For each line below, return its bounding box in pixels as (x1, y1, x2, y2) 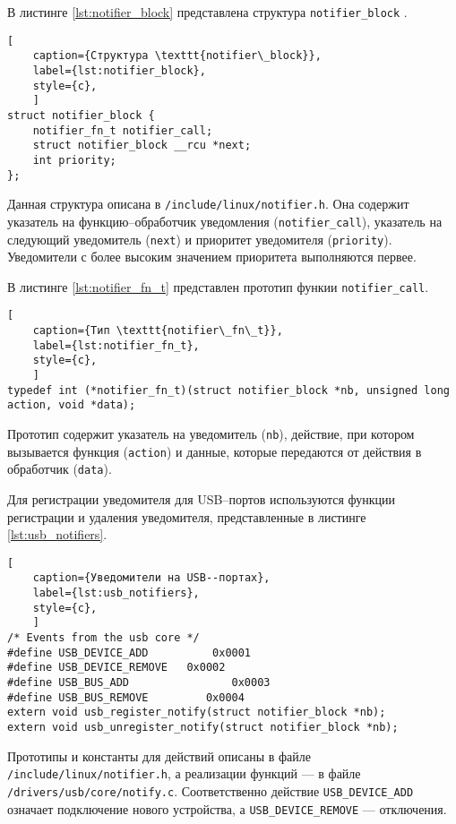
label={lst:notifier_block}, (32, 64, 206, 77)
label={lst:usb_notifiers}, (32, 587, 200, 600)
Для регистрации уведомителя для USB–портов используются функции (7, 490, 396, 508)
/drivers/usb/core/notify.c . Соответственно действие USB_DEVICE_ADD (7, 781, 414, 800)
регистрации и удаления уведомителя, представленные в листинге (7, 507, 366, 526)
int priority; (32, 153, 116, 167)
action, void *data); (7, 399, 136, 412)
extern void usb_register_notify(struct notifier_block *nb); (7, 706, 386, 719)
